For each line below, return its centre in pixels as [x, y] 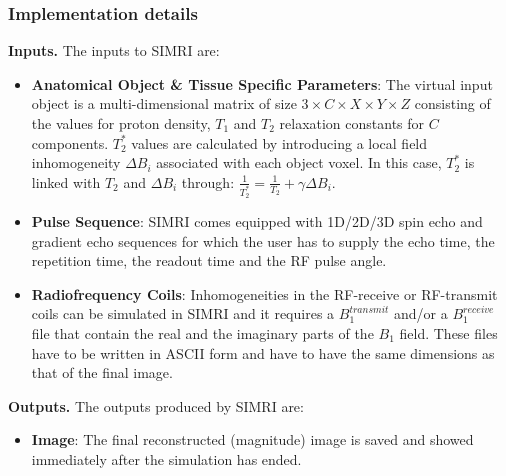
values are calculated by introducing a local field [279, 142]
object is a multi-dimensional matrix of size [164, 103]
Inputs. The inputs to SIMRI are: [114, 50]
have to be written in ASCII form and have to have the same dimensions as [263, 352]
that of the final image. [102, 372]
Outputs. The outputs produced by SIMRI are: [156, 405]
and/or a [421, 313]
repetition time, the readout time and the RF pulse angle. [209, 260]
